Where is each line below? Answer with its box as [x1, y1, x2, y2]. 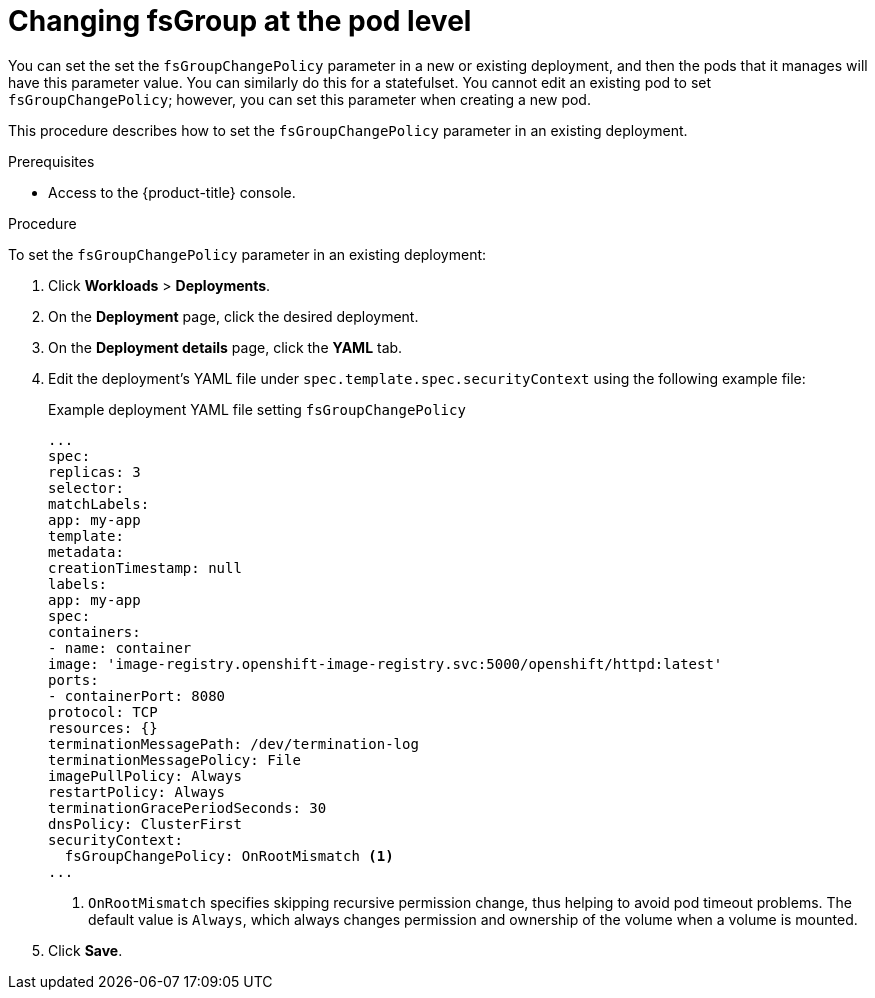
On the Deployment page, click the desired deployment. [48, 307, 419, 325]
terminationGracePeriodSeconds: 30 [48, 799, 327, 816]
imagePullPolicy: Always [48, 767, 242, 784]
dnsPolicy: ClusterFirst [48, 815, 242, 832]
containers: [48, 623, 141, 640]
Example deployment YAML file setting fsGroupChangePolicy [48, 400, 466, 418]
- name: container [48, 639, 192, 656]
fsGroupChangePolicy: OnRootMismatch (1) [64, 847, 394, 864]
